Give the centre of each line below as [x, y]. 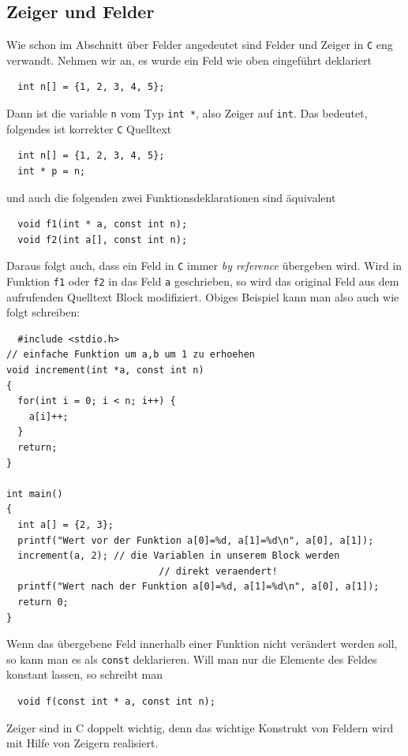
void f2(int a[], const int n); [103, 240]
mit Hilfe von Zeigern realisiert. [82, 743]
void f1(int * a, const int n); [103, 225]
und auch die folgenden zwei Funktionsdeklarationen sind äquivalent [171, 197]
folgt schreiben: [43, 312]
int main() [35, 494]
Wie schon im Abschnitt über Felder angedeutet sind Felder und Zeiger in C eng [200, 45]
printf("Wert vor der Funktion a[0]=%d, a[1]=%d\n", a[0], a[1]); [196, 540]
